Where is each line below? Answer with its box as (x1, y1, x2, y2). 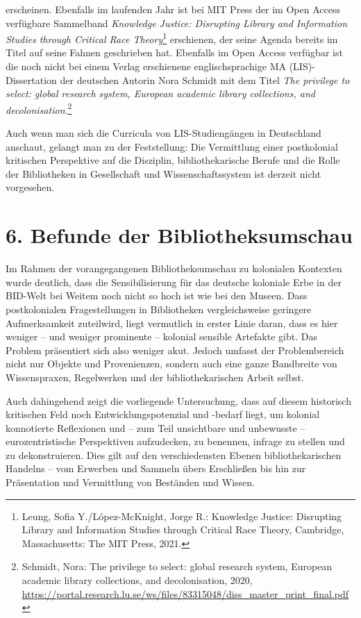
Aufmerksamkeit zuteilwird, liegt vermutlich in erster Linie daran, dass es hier (6, 315, 338, 330)
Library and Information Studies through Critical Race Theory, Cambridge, (22, 522, 344, 537)
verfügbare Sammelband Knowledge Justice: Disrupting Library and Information (6, 15, 348, 30)
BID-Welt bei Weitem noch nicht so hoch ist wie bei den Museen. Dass (6, 288, 308, 303)
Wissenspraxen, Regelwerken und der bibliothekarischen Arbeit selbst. (6, 369, 304, 384)
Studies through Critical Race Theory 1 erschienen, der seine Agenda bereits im (6, 30, 338, 46)
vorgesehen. (6, 180, 55, 194)
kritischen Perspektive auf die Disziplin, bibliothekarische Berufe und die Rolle (6, 153, 340, 167)
